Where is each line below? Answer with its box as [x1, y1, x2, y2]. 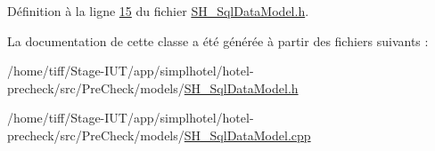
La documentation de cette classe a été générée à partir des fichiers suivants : [7, 31, 429, 50]
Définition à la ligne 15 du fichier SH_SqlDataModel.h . [7, 2, 309, 20]
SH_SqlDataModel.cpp [184, 125, 311, 144]
